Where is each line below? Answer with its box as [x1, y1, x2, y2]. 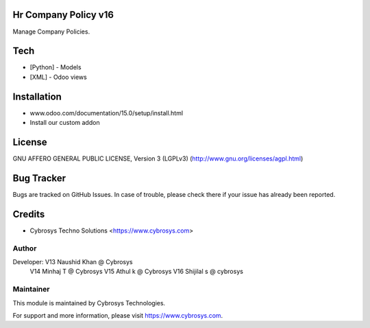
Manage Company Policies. [12, 27, 90, 36]
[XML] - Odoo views [29, 73, 87, 81]
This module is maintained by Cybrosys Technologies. [12, 298, 166, 307]
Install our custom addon [29, 119, 100, 127]
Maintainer [12, 285, 50, 294]
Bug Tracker [12, 172, 66, 184]
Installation [12, 91, 62, 102]
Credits [12, 208, 45, 220]
